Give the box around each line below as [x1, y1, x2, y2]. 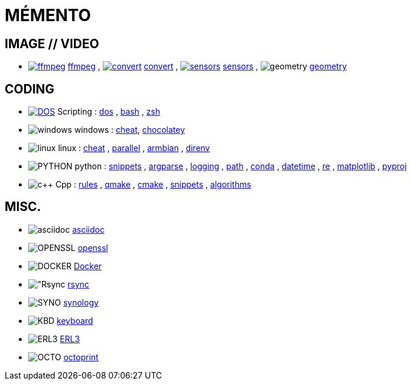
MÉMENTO [5, 5, 91, 25]
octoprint [63, 351, 99, 362]
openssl [78, 242, 109, 253]
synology [63, 297, 99, 307]
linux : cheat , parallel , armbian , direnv [58, 143, 210, 153]
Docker [73, 260, 102, 271]
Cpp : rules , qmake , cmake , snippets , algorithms [55, 179, 251, 190]
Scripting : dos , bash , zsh [57, 106, 160, 117]
